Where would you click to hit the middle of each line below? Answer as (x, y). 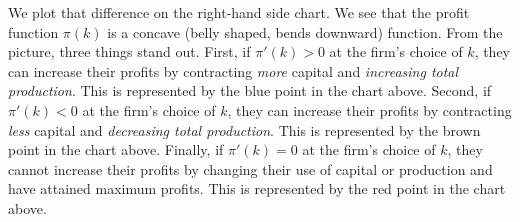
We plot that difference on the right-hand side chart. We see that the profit (239, 12)
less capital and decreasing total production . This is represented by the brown (244, 129)
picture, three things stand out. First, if (129, 51)
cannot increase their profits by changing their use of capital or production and (250, 168)
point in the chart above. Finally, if (116, 149)
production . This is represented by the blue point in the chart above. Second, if (250, 90)
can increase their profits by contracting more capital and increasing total (233, 70)
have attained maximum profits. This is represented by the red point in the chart (257, 188)
